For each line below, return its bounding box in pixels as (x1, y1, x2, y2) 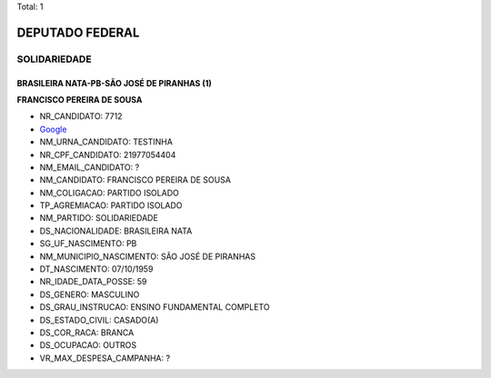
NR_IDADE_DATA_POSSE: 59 (39, 276, 147, 287)
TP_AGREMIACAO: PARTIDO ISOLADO (39, 200, 183, 211)
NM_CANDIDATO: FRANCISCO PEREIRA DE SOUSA (39, 174, 232, 185)
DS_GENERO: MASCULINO (39, 289, 140, 300)
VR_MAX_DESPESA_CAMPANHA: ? (39, 353, 171, 363)
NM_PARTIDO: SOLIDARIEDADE (39, 213, 158, 224)
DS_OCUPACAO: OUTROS (39, 340, 137, 351)
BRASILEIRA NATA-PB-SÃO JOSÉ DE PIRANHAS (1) (16, 77, 213, 88)
